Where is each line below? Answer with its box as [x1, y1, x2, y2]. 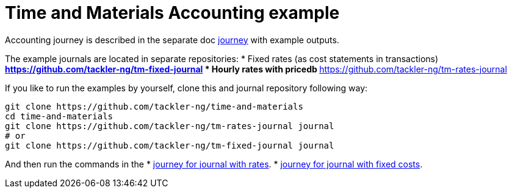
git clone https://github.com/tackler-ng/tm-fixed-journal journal [5, 140, 334, 150]
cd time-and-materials [5, 111, 114, 121]
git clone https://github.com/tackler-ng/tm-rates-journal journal [5, 121, 334, 131]
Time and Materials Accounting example [5, 2, 340, 23]
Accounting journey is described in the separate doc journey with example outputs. [5, 34, 339, 45]
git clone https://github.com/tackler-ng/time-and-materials [5, 101, 303, 111]
